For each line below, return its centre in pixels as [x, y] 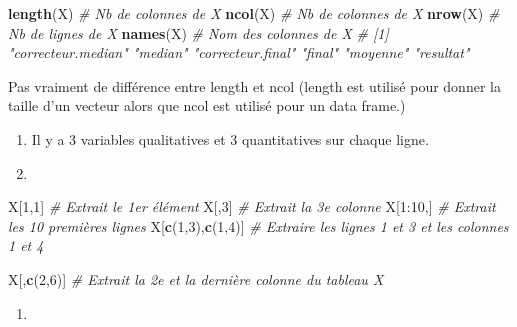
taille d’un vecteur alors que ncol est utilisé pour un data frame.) [207, 105]
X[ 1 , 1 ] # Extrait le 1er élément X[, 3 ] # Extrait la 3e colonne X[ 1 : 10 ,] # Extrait [252, 206]
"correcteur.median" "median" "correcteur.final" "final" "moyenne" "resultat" [239, 52]
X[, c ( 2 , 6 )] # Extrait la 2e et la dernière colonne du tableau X [196, 278]
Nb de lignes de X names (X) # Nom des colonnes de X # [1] [198, 32]
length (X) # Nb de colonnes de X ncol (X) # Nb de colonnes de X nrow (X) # [254, 13]
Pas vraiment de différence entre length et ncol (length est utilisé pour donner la [254, 85]
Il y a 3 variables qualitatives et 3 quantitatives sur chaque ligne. [230, 138]
